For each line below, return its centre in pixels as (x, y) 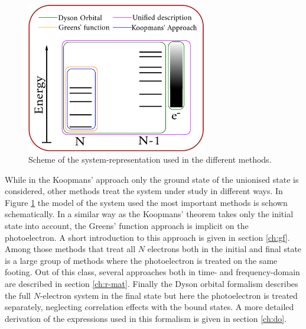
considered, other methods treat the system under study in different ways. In (144, 191)
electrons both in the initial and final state (224, 249)
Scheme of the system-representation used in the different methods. (150, 159)
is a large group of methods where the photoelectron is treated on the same (141, 260)
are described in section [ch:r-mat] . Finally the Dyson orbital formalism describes (152, 284)
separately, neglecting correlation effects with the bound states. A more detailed (149, 307)
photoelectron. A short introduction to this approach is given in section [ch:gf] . (147, 237)
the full (18, 295)
